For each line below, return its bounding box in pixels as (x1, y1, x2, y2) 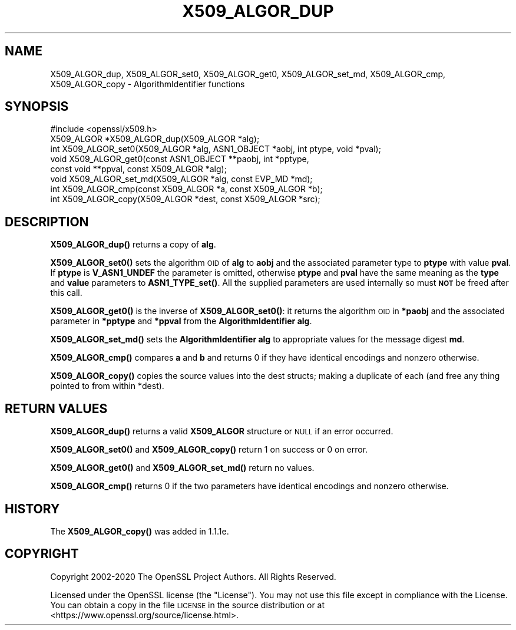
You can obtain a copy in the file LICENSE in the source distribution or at (50, 599, 325, 610)
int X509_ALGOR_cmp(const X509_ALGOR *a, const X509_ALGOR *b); (50, 184, 323, 194)
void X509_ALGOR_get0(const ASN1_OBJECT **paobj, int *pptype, (50, 154, 309, 164)
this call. (50, 288, 82, 298)
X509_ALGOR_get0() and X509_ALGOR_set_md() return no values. (50, 463, 315, 473)
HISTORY (5, 501, 60, 516)
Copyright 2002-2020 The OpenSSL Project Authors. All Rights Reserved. (50, 571, 336, 582)
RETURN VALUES (5, 401, 108, 416)
